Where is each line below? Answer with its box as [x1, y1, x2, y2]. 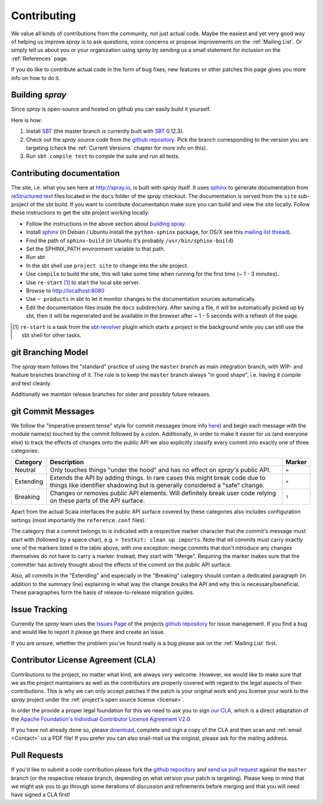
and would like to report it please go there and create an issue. [11, 629, 166, 636]
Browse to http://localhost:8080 [26, 287, 105, 294]
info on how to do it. [11, 74, 60, 81]
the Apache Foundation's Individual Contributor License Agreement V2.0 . [11, 715, 191, 722]
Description [50, 458, 84, 466]
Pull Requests [11, 751, 63, 761]
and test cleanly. [11, 380, 52, 387]
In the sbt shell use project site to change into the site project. [26, 262, 188, 269]
